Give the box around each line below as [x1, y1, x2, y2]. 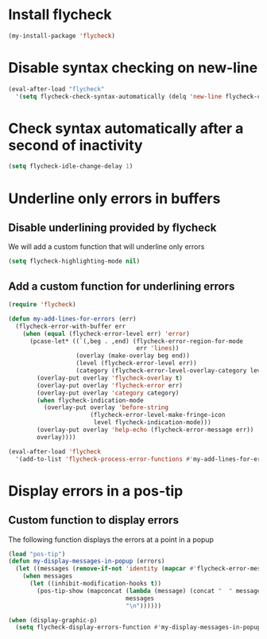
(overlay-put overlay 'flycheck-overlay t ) [37, 374, 183, 382]
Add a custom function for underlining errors [8, 279, 235, 293]
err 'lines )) [136, 345, 180, 353]
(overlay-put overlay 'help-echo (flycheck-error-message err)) [37, 426, 254, 434]
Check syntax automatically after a [8, 119, 244, 137]
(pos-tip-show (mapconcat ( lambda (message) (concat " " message [37, 586, 261, 594]
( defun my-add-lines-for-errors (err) [8, 314, 137, 323]
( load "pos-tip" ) [8, 550, 66, 558]
